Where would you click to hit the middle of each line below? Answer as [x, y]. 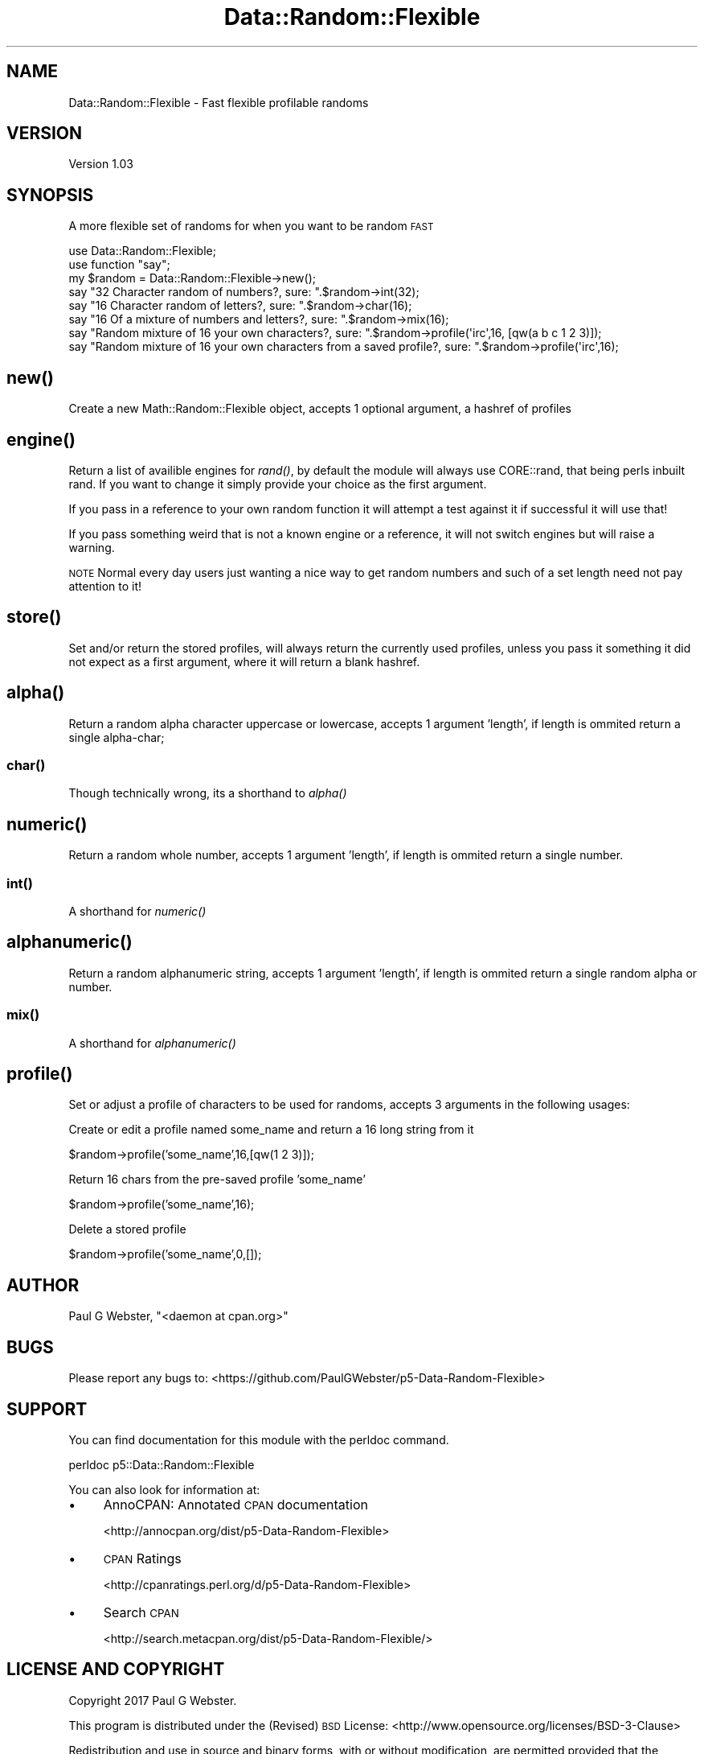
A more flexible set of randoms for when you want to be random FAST [251, 226]
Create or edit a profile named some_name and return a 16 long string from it [271, 1130]
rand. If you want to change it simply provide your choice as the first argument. [278, 484]
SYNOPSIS [50, 195]
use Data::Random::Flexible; [142, 251]
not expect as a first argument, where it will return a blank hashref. [244, 661]
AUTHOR [43, 1285]
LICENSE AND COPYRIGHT [116, 1670]
